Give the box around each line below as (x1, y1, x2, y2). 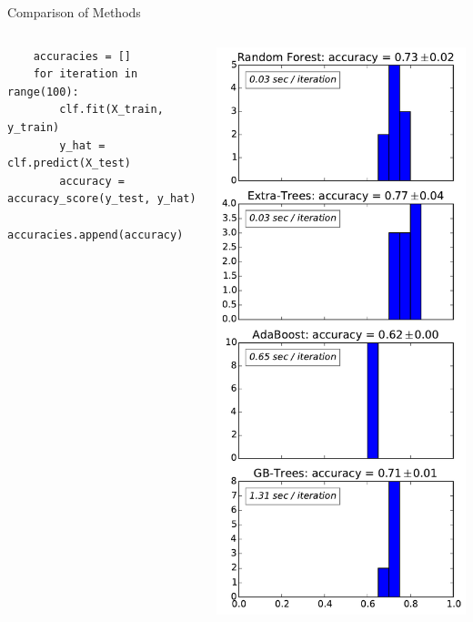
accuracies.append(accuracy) (7, 228, 184, 241)
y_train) (7, 120, 60, 134)
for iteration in (33, 67, 138, 81)
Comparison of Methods (7, 3, 141, 21)
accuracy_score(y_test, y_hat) (7, 192, 196, 206)
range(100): (7, 85, 79, 98)
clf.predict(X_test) (7, 157, 132, 170)
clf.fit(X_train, (59, 103, 164, 117)
